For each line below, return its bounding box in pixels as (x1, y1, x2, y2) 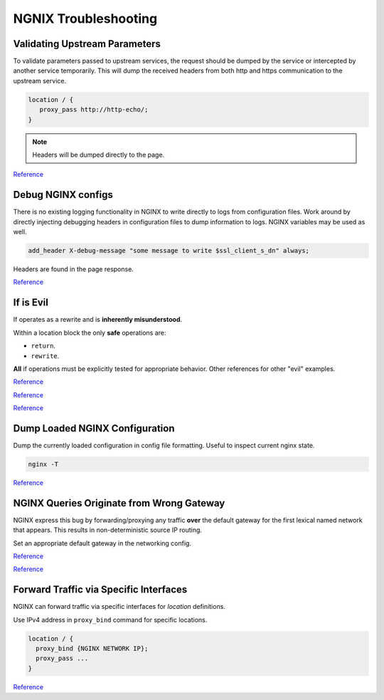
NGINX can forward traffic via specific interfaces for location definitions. (13, 602, 225, 611)
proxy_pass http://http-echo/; (39, 105, 149, 114)
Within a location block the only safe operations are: (13, 328, 166, 337)
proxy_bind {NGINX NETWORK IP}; (36, 644, 149, 653)
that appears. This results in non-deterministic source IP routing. (13, 526, 203, 534)
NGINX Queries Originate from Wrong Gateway (13, 497, 225, 509)
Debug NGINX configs (13, 189, 113, 201)
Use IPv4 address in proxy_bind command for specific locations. (13, 615, 208, 624)
